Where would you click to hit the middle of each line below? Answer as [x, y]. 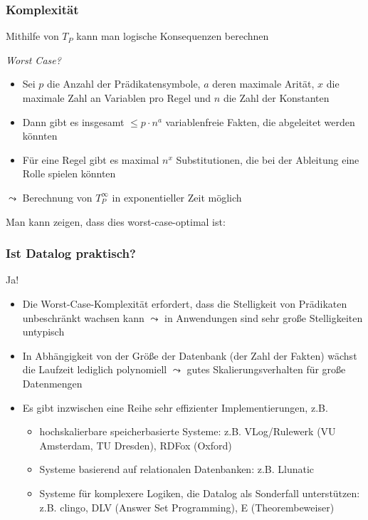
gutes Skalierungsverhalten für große [266, 369]
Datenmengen [52, 383]
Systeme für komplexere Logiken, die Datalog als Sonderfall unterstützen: [200, 493]
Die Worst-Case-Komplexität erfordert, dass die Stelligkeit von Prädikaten [185, 303]
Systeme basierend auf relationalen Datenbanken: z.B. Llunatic [177, 469]
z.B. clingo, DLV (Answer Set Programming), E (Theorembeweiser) [187, 507]
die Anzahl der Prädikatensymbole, [124, 84]
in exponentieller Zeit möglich [177, 197]
